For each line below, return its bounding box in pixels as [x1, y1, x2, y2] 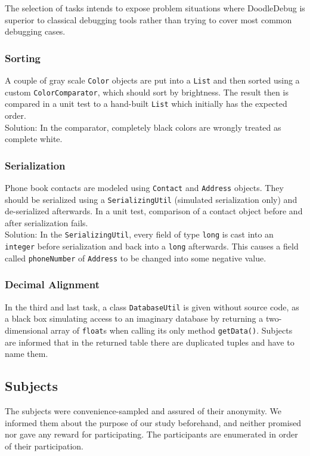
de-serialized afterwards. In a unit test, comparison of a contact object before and [5, 205, 303, 217]
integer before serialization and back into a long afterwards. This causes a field [5, 240, 299, 252]
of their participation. [5, 439, 83, 452]
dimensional [5, 323, 48, 336]
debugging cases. [5, 25, 66, 38]
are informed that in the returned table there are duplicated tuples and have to [5, 335, 294, 348]
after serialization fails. [5, 216, 88, 229]
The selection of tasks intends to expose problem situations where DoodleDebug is [5, 2, 305, 14]
